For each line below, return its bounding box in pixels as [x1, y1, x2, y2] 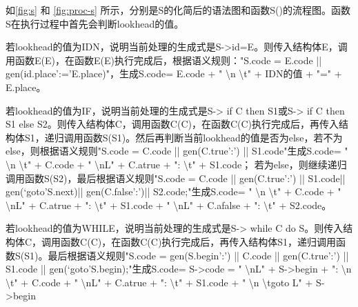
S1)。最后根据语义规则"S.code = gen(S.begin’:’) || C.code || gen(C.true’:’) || [24, 248, 349, 262]
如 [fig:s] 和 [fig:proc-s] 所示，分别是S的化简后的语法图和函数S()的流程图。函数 [6, 3, 350, 17]
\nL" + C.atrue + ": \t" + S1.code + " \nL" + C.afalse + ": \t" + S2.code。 [6, 197, 332, 212]
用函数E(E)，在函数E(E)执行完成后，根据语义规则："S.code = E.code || [6, 52, 322, 67]
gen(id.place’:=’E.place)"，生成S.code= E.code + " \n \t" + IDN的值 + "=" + [6, 66, 342, 81]
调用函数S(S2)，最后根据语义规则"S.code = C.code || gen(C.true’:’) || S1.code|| [6, 170, 346, 185]
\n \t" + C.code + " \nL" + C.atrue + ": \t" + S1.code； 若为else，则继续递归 [6, 157, 347, 171]
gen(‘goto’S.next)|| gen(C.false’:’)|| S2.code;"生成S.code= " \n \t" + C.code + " [6, 184, 341, 199]
